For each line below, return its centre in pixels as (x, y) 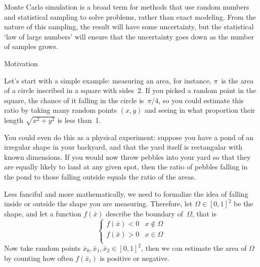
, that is (204, 213)
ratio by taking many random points (61, 110)
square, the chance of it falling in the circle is (74, 100)
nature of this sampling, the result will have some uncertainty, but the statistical (129, 27)
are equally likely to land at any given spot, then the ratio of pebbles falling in (126, 167)
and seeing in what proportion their (200, 110)
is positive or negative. (135, 258)
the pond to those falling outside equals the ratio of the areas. (100, 177)
